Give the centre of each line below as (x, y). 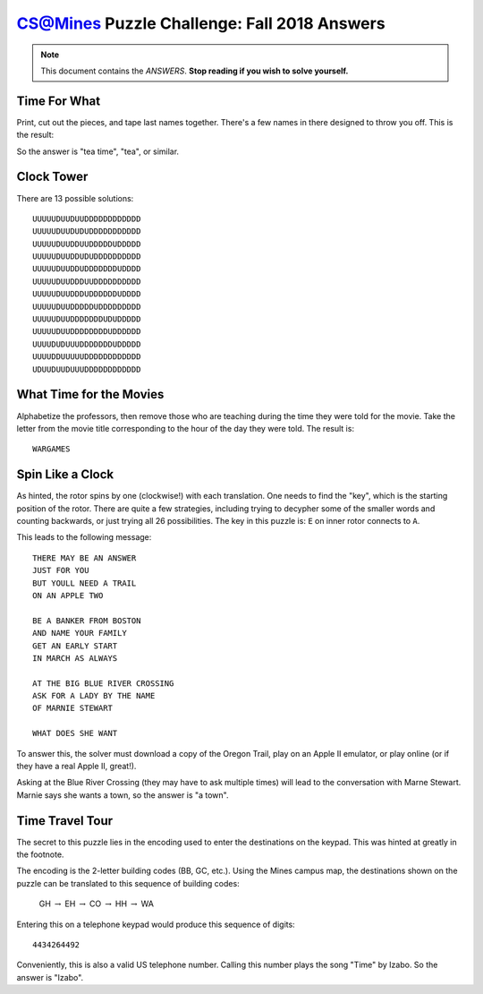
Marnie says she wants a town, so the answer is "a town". (123, 795)
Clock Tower (52, 177)
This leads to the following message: (84, 537)
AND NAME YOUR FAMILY (80, 633)
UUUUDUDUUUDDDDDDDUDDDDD (87, 344)
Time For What (59, 101)
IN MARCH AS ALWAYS (75, 658)
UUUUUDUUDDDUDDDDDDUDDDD (87, 294)
